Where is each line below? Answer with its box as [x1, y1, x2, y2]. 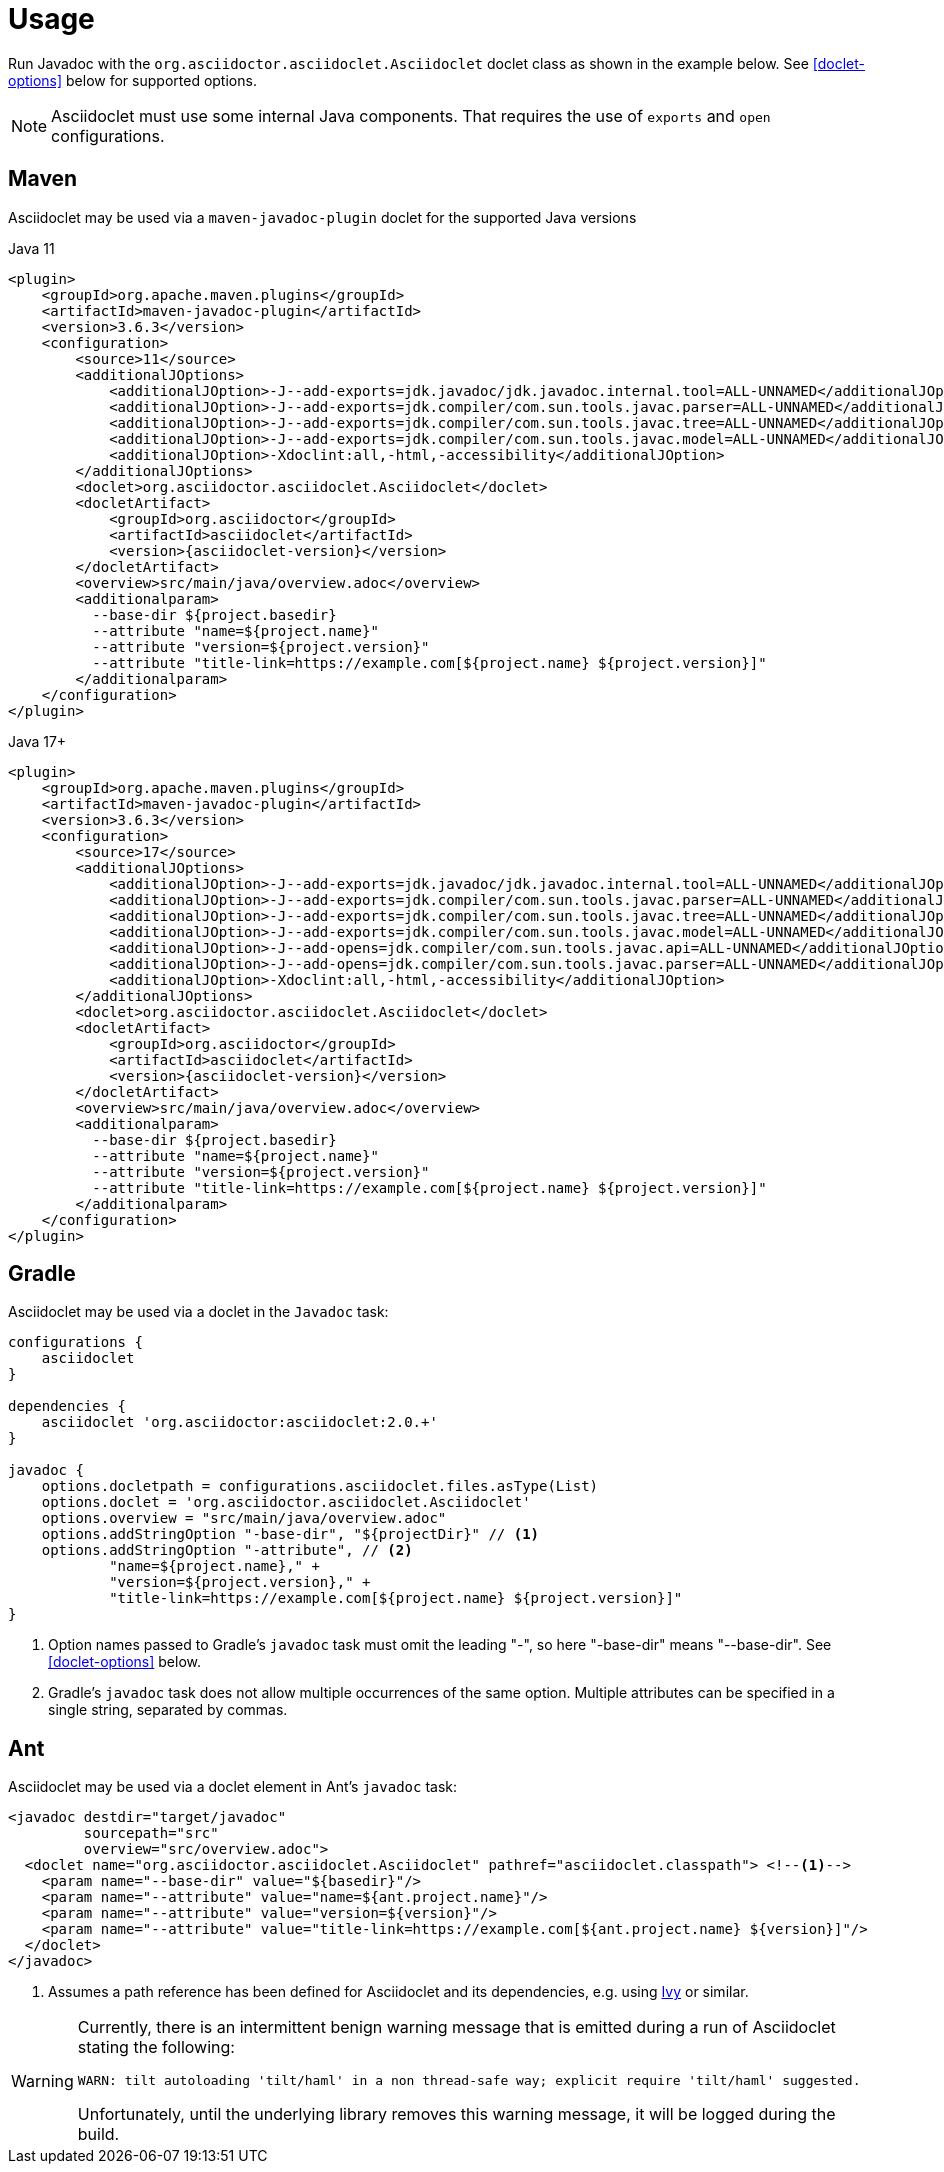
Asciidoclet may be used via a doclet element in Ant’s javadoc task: [8, 1778, 458, 1796]
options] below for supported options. [8, 71, 257, 89]
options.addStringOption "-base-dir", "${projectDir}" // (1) [41, 1526, 540, 1543]
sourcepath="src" [83, 1825, 219, 1842]
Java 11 [8, 239, 55, 257]
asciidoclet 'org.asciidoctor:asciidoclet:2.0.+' [41, 1414, 438, 1431]
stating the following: [77, 2037, 235, 2058]
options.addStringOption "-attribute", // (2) [41, 1542, 413, 1559]
